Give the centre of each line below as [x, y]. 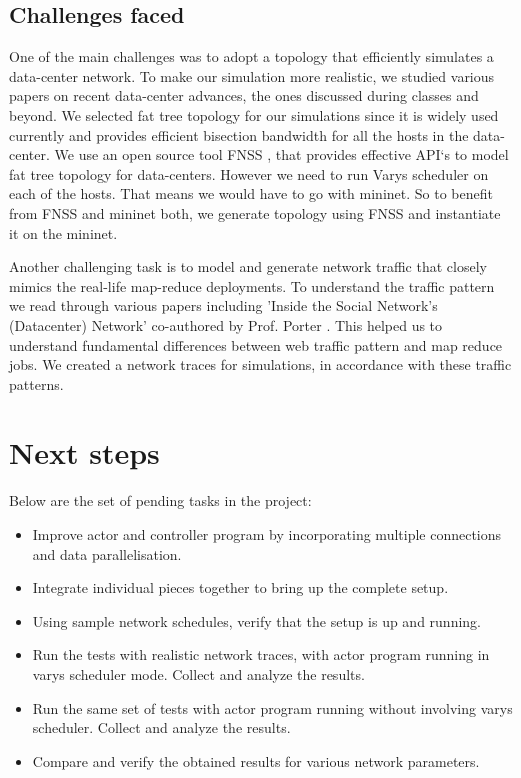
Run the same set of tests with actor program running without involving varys [272, 707]
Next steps [84, 452]
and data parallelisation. [107, 553]
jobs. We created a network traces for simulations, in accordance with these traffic [260, 364]
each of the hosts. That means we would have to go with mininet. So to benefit [251, 193]
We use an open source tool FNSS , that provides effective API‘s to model [281, 154]
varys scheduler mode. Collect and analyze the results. [198, 673]
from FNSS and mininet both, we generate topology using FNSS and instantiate [255, 212]
